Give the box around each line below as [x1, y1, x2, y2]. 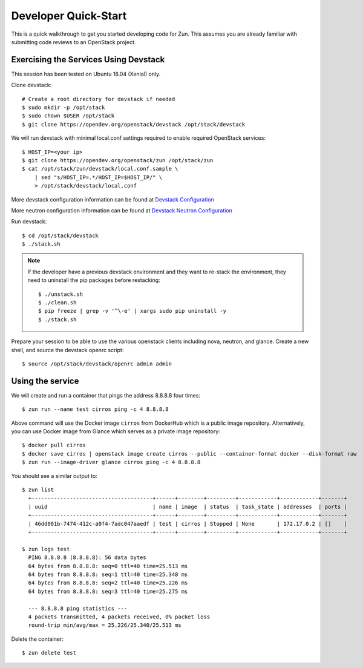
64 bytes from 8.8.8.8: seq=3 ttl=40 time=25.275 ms [28, 588, 188, 595]
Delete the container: [11, 635, 64, 643]
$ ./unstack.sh [38, 290, 83, 298]
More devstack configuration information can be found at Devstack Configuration [11, 195, 214, 203]
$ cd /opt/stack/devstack [22, 232, 99, 239]
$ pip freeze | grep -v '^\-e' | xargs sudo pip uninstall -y [38, 307, 227, 315]
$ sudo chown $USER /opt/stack [22, 113, 115, 119]
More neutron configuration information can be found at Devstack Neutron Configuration [11, 206, 233, 214]
